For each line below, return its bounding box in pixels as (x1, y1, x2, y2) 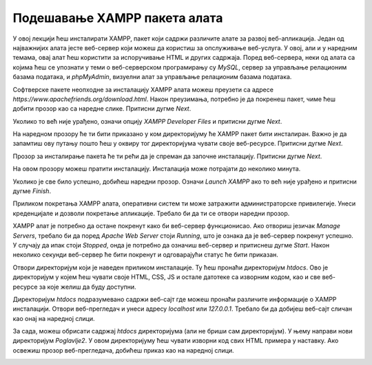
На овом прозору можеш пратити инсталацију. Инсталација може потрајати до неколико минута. (12, 165, 301, 173)
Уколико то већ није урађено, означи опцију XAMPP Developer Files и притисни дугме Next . (12, 117, 282, 125)
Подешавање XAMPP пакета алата (12, 10, 223, 25)
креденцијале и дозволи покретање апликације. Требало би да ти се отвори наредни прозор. (12, 209, 290, 217)
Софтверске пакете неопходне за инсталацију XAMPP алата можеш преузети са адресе (12, 85, 273, 93)
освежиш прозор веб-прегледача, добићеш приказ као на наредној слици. (12, 346, 234, 354)
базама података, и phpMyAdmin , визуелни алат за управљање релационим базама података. (12, 73, 292, 81)
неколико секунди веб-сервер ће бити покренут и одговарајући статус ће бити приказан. (12, 251, 279, 259)
